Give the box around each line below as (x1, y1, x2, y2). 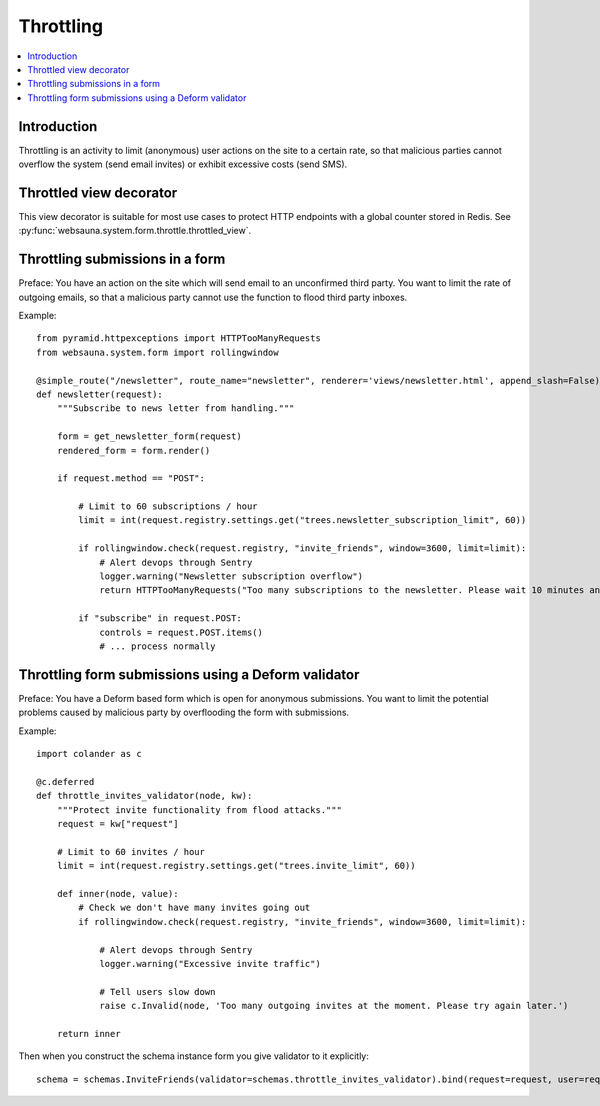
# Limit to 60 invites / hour (56, 846, 205, 857)
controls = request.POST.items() (99, 626, 264, 638)
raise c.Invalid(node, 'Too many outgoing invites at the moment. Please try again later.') (99, 1000, 569, 1012)
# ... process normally (99, 640, 216, 652)
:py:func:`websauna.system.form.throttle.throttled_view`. (18, 225, 252, 237)
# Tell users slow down (99, 986, 216, 997)
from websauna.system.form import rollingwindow (36, 346, 279, 358)
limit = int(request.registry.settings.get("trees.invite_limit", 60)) (56, 860, 416, 872)
